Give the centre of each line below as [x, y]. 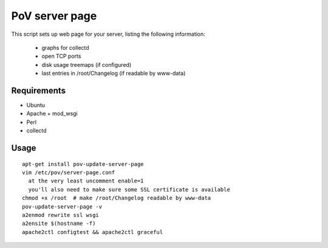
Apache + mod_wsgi [52, 114]
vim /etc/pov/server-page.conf [69, 172]
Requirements [39, 90]
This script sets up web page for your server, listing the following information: [108, 34]
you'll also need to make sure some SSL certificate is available [129, 189]
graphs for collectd [65, 47]
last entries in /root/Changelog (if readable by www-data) [114, 74]
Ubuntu [36, 105]
